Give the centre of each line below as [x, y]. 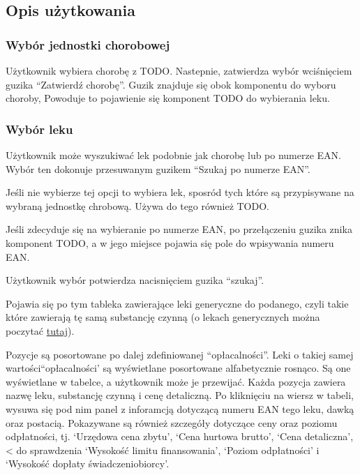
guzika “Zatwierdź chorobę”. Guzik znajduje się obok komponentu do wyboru [171, 84]
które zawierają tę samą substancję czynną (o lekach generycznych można [163, 317]
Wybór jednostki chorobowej [88, 44]
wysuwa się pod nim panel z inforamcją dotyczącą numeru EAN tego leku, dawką [180, 408]
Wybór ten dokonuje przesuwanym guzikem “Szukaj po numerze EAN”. [158, 168]
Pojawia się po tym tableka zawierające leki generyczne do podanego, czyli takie [177, 303]
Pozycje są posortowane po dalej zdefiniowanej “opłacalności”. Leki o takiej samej [180, 354]
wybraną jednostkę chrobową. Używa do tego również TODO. [137, 205]
